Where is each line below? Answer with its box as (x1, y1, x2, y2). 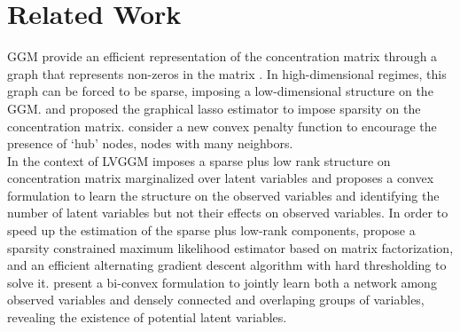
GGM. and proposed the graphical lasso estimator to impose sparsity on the (7, 99, 421, 117)
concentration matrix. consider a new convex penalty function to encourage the (7, 116, 437, 135)
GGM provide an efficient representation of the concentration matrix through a (7, 47, 438, 66)
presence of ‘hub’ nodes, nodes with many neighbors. (7, 134, 293, 153)
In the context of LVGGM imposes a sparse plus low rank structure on (7, 151, 391, 170)
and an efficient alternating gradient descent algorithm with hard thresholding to (7, 256, 447, 274)
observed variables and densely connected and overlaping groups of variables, (7, 290, 425, 309)
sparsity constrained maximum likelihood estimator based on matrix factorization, (7, 238, 454, 257)
